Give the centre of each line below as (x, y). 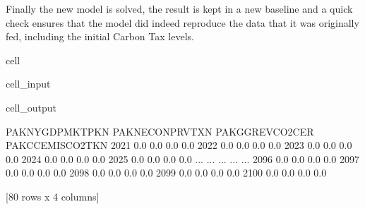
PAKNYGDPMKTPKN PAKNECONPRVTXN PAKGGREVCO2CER (160, 131)
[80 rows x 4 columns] (53, 196)
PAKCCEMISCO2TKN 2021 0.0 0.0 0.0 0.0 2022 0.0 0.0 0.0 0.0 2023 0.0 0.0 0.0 (179, 145)
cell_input (28, 84)
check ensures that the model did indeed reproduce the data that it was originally (182, 22)
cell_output (31, 107)
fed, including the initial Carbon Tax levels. (100, 36)
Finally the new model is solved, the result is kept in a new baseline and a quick (179, 8)
